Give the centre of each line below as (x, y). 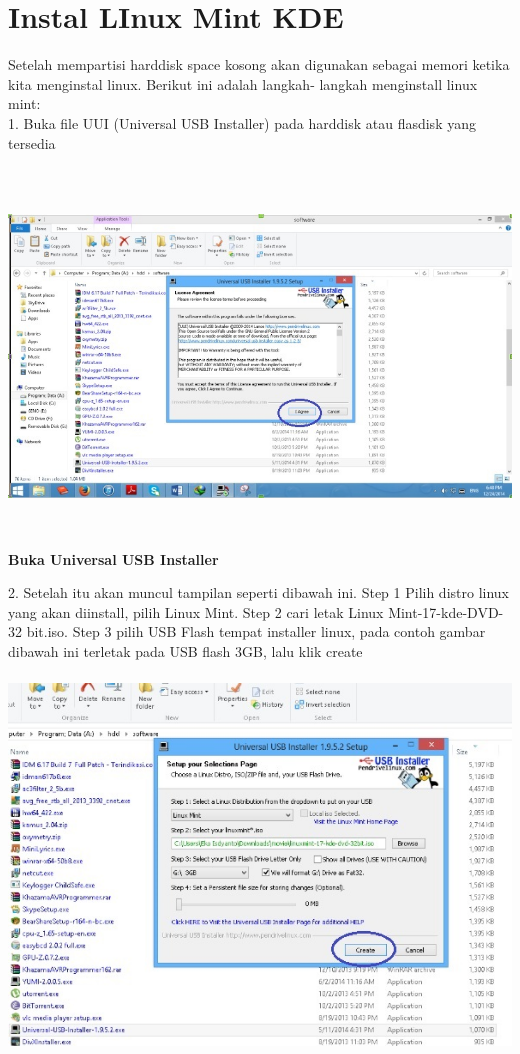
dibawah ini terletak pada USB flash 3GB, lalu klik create (185, 651)
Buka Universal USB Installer (113, 558)
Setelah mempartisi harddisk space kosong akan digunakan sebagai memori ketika (259, 64)
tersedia (32, 142)
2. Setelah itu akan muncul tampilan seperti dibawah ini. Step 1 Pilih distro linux (259, 592)
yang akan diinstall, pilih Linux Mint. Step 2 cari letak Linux (196, 611)
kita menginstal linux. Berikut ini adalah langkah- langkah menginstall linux (243, 83)
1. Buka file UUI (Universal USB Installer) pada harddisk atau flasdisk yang (242, 122)
